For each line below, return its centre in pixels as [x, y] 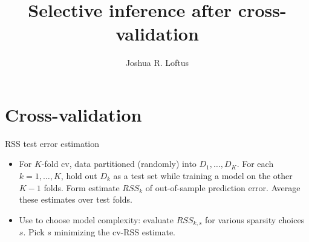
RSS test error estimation [52, 143]
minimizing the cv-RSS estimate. [115, 232]
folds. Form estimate [82, 187]
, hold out [79, 176]
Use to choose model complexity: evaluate [96, 219]
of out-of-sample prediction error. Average [223, 187]
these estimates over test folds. [76, 199]
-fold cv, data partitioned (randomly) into [119, 164]
